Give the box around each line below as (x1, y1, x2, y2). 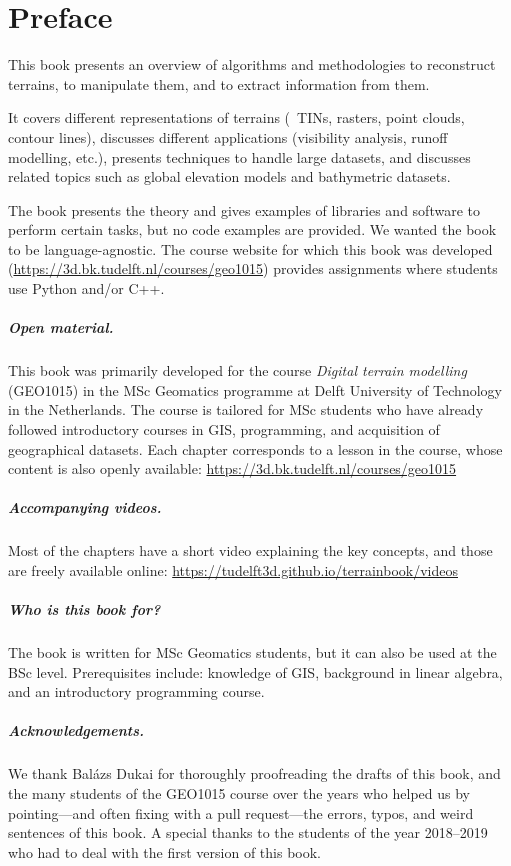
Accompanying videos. (8, 497, 162, 518)
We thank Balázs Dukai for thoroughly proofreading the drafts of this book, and (8, 763, 501, 784)
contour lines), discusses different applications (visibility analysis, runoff (8, 126, 448, 147)
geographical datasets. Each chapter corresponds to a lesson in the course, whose (8, 438, 503, 459)
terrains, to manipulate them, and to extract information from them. (8, 73, 430, 94)
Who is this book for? (8, 599, 161, 620)
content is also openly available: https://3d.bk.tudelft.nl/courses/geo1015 (8, 458, 457, 479)
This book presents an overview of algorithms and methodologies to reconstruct (8, 54, 496, 75)
